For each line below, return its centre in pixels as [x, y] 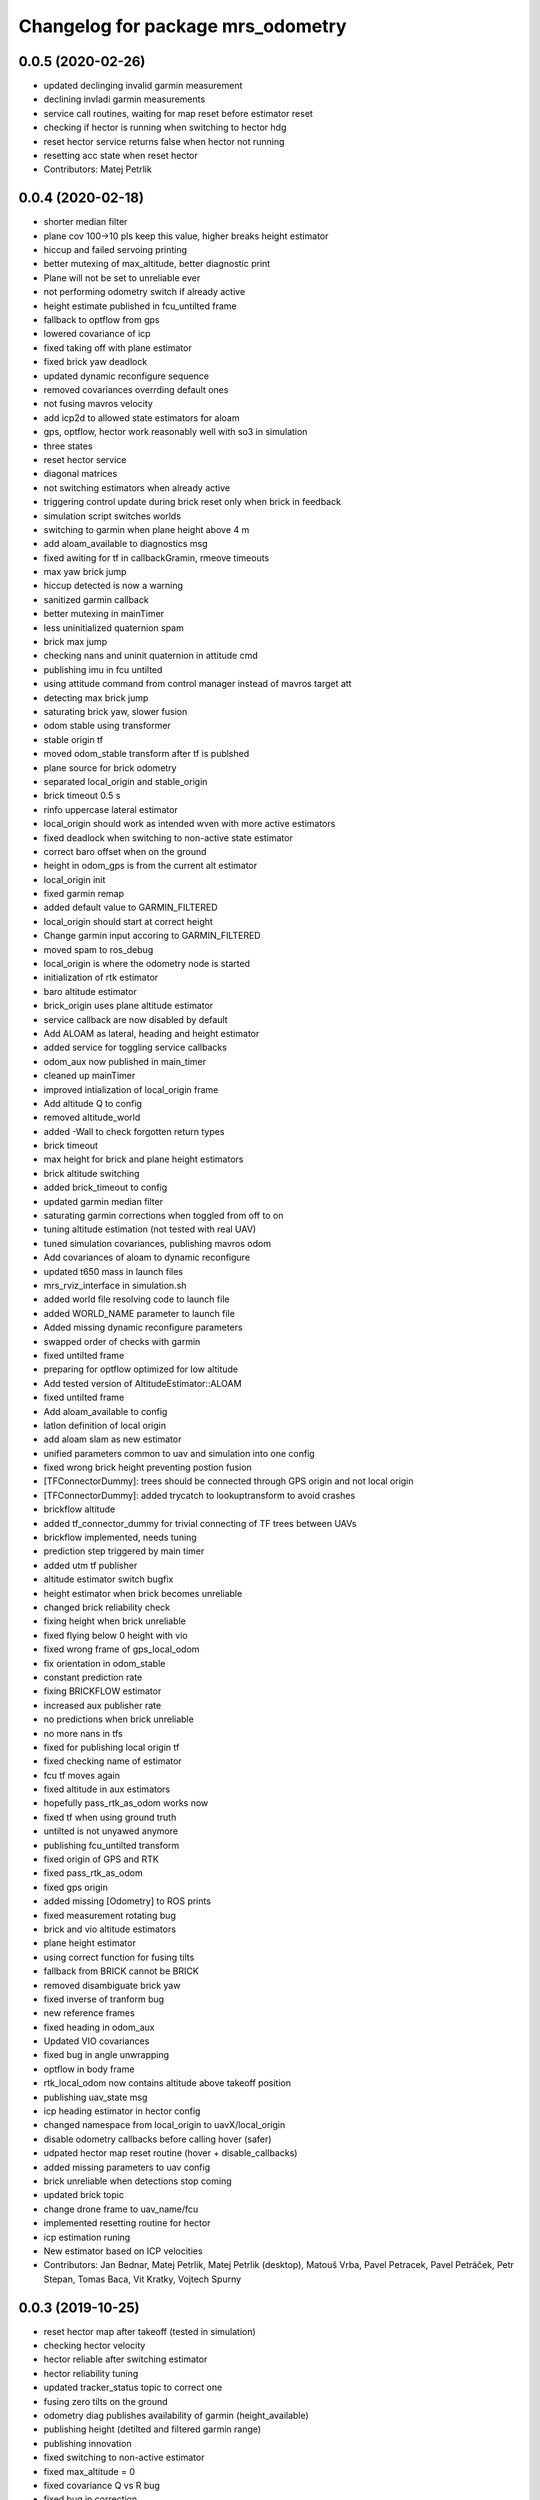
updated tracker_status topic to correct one [133, 2387]
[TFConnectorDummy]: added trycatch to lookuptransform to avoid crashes [199, 1495]
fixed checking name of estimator [112, 1761]
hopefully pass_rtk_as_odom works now [126, 1803]
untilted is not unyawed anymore [111, 1831]
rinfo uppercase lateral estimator [111, 809]
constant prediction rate [93, 1677]
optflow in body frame [89, 2069]
